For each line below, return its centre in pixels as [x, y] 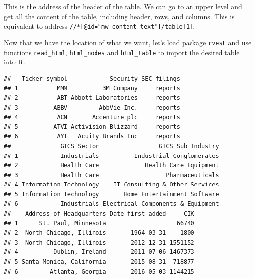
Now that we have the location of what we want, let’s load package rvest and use [128, 42]
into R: [15, 62]
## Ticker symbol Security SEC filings [92, 78]
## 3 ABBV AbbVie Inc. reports [92, 108]
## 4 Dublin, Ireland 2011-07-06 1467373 [99, 252]
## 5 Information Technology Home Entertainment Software [112, 194]
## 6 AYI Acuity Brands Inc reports [92, 137]
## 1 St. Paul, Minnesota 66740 [99, 223]
